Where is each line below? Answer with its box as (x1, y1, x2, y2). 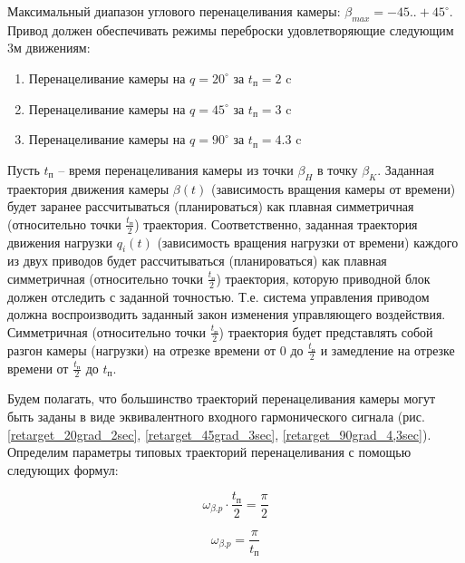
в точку (316, 160, 358, 179)
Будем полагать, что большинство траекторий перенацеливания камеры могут (7, 389, 436, 408)
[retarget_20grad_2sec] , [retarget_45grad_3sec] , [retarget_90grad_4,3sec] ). (7, 424, 431, 443)
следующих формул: (7, 460, 119, 479)
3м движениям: (7, 38, 91, 57)
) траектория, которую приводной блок (216, 268, 431, 287)
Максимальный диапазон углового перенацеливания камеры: (7, 2, 341, 20)
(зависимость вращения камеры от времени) (210, 179, 456, 198)
